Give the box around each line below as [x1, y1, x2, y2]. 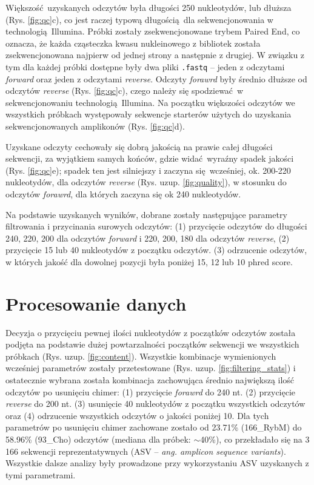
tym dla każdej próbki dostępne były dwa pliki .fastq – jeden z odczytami [5, 60, 285, 73]
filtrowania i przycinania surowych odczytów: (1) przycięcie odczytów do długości [5, 220, 307, 233]
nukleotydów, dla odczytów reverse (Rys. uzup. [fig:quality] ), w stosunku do [5, 176, 287, 188]
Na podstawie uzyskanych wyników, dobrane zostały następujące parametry [5, 208, 287, 220]
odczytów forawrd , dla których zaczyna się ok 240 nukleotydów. [5, 187, 241, 200]
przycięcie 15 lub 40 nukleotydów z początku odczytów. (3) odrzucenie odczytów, [5, 243, 307, 256]
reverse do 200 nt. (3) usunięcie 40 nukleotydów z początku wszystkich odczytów [5, 397, 306, 410]
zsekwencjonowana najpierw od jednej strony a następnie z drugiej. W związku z [5, 48, 305, 61]
